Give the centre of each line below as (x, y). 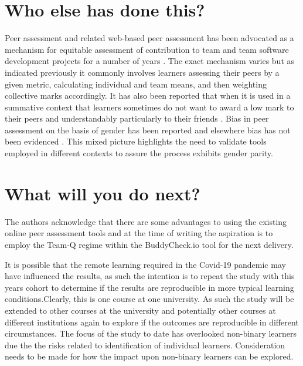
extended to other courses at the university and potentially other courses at (140, 310)
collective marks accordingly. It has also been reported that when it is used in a (148, 95)
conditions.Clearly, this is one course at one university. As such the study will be (149, 299)
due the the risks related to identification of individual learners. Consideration (145, 345)
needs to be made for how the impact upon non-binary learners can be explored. (149, 356)
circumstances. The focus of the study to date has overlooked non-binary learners (151, 333)
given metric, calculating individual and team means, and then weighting (136, 84)
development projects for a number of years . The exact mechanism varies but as (150, 61)
